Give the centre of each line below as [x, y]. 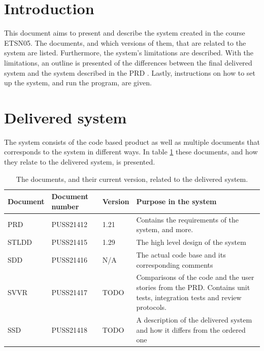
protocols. [152, 307]
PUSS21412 [70, 224]
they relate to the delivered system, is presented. [80, 162]
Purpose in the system [176, 201]
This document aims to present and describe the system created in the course [125, 33]
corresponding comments [175, 264]
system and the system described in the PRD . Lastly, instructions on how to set [130, 72]
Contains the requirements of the [188, 219]
